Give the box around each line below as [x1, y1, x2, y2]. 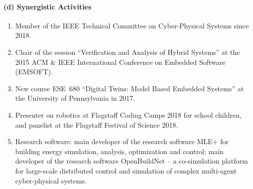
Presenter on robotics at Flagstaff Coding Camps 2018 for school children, [15, 109, 242, 120]
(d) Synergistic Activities [3, 1, 92, 11]
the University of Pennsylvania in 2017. [15, 93, 135, 103]
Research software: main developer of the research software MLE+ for [15, 136, 229, 147]
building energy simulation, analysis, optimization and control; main [15, 146, 224, 156]
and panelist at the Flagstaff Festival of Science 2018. [15, 119, 178, 130]
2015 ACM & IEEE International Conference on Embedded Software [15, 56, 226, 67]
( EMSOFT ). [15, 66, 53, 77]
